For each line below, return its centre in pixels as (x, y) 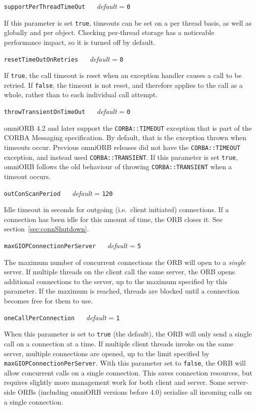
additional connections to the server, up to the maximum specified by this (116, 281)
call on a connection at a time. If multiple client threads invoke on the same (119, 343)
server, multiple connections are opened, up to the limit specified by (107, 353)
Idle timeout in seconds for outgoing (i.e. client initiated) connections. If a (116, 209)
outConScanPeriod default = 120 (58, 193)
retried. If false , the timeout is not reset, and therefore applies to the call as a (123, 85)
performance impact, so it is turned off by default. (80, 42)
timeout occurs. (27, 176)
